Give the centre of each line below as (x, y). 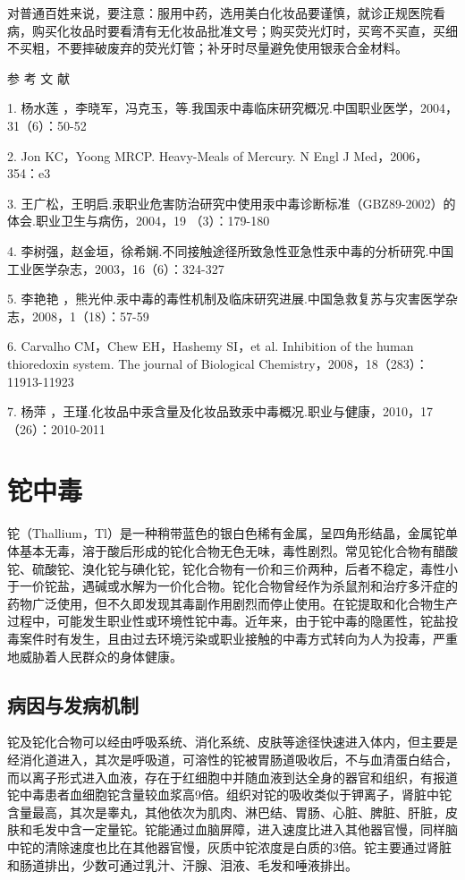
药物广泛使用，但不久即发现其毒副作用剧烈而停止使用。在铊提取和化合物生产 (232, 603)
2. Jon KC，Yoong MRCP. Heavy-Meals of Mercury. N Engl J (178, 155)
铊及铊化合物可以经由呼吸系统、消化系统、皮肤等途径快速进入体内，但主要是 (232, 742)
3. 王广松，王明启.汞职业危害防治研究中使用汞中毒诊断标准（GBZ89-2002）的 (232, 203)
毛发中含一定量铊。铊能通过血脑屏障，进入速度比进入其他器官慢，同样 (238, 829)
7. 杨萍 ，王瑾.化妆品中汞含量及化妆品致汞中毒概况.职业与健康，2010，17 (220, 411)
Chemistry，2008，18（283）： (343, 363)
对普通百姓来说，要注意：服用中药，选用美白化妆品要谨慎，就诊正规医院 (220, 13)
